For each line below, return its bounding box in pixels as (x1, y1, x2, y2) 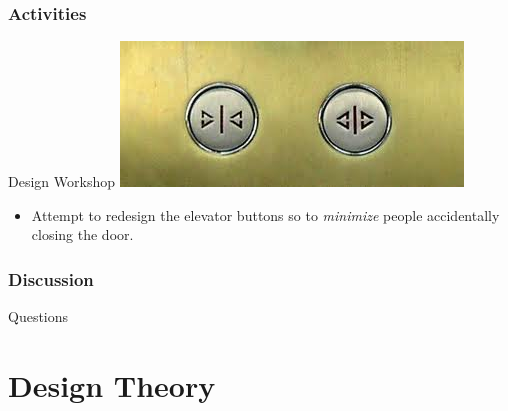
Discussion (8, 266, 94, 291)
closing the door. (31, 224, 134, 245)
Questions (8, 306, 69, 327)
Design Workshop (8, 171, 115, 192)
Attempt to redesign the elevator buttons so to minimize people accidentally (31, 204, 500, 225)
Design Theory (8, 365, 216, 405)
